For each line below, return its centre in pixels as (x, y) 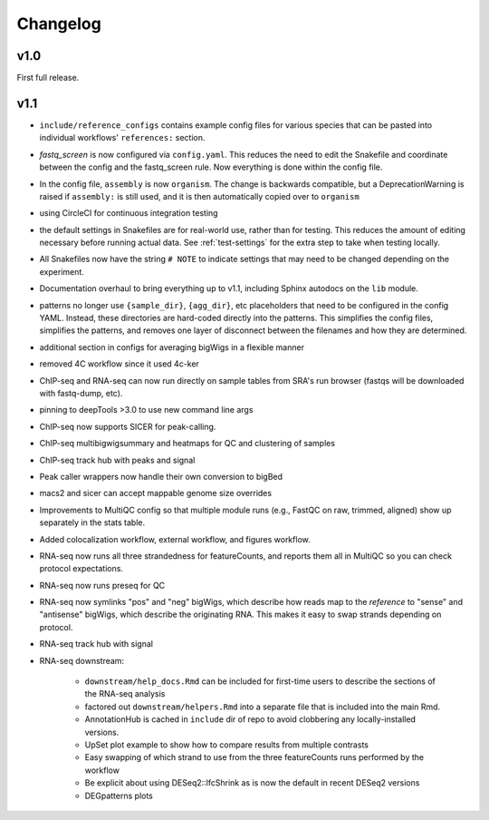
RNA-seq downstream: (82, 660)
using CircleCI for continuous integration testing (129, 213)
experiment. (62, 271)
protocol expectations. (81, 569)
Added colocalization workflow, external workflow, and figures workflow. (175, 539)
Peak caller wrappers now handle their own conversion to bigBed (161, 476)
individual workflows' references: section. (122, 138)
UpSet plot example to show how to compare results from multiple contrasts (226, 745)
